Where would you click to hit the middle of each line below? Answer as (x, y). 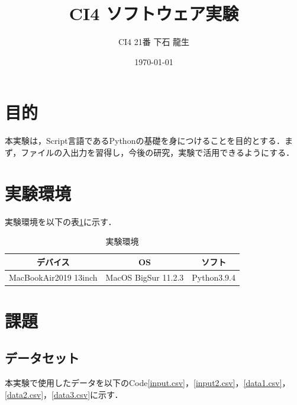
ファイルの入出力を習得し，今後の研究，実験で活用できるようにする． (158, 152)
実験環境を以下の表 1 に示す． (61, 221)
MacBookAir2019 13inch (53, 277)
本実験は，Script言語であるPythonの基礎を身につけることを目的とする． (145, 141)
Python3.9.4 (214, 277)
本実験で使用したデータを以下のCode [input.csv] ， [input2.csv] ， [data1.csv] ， (148, 383)
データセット (42, 358)
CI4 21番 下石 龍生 (154, 42)
